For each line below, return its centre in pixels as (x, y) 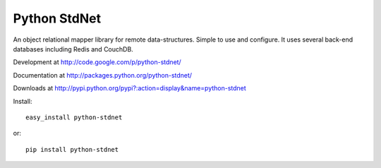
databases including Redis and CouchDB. (73, 49)
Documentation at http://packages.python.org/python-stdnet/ (103, 75)
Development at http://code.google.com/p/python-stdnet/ (97, 62)
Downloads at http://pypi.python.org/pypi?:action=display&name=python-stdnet (129, 88)
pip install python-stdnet (72, 149)
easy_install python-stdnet (74, 117)
